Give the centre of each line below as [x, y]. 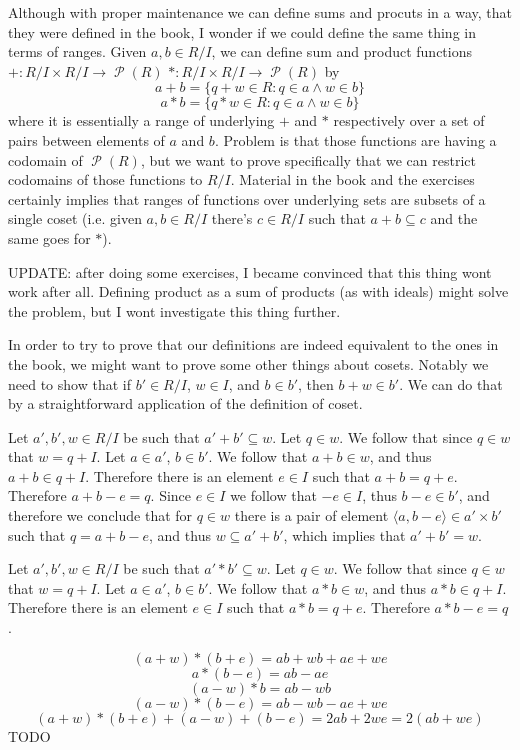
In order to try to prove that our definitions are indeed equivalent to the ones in [253, 344]
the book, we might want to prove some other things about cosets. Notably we [248, 363]
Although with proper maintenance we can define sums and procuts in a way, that [260, 12]
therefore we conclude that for [100, 515]
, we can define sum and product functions [341, 51]
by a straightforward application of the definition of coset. [185, 403]
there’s [232, 218]
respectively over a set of [409, 120]
